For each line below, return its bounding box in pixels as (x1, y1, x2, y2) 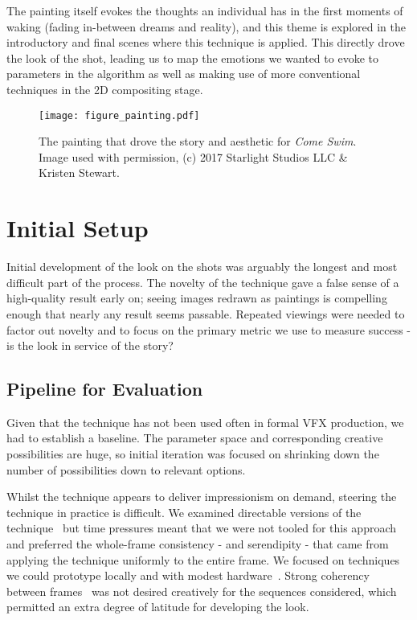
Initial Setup (6, 211, 149, 244)
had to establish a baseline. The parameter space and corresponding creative (6, 429, 383, 446)
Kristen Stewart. (39, 164, 120, 181)
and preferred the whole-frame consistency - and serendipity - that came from (6, 536, 389, 552)
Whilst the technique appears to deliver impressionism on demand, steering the (6, 488, 397, 505)
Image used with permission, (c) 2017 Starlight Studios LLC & (39, 148, 348, 165)
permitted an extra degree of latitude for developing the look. (6, 598, 309, 615)
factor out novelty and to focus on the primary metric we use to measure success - (6, 321, 411, 338)
